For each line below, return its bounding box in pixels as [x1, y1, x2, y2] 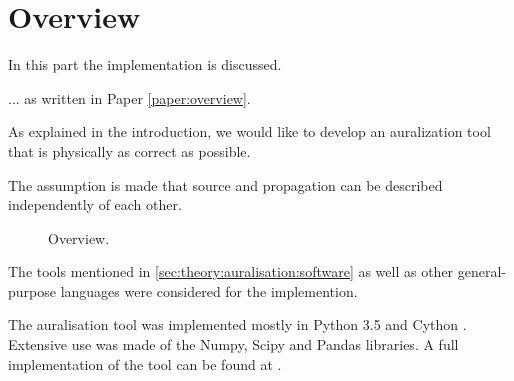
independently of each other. [8, 194, 182, 215]
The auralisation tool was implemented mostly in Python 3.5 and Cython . [8, 314, 467, 335]
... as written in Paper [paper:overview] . [8, 87, 251, 108]
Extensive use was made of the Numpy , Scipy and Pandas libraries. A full [8, 334, 459, 355]
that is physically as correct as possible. [8, 140, 251, 161]
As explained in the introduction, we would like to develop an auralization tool [8, 121, 491, 142]
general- [457, 261, 507, 282]
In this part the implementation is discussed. [8, 54, 282, 75]
